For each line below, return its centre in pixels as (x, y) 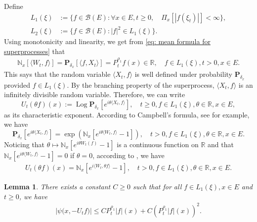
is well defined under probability (183, 74)
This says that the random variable (57, 74)
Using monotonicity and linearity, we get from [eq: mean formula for (107, 41)
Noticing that (24, 144)
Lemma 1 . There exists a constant (57, 186)
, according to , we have (128, 155)
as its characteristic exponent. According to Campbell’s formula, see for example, (127, 114)
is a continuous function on (158, 144)
